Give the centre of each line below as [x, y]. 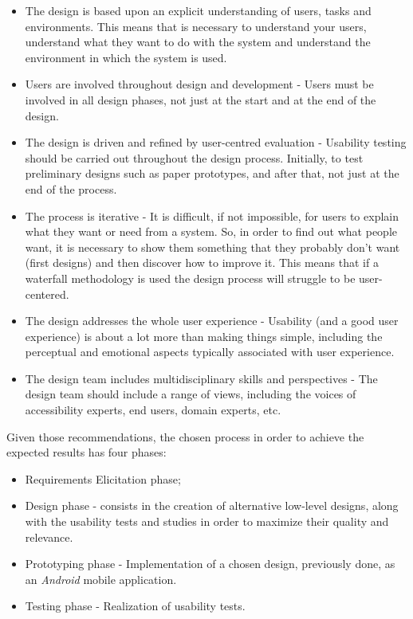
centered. [47, 294]
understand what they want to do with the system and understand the [198, 42]
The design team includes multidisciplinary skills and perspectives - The [201, 378]
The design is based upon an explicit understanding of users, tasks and [198, 10]
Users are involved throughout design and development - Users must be [199, 84]
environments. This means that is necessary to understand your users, [196, 26]
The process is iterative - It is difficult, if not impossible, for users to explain [212, 215]
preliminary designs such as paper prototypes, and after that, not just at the [212, 173]
